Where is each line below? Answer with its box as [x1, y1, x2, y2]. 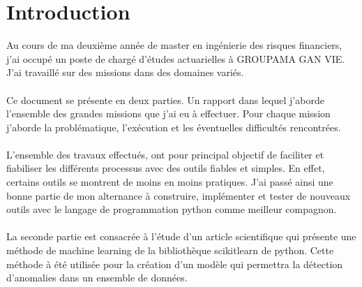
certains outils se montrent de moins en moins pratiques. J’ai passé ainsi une [6, 175, 333, 189]
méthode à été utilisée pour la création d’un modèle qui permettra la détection [6, 256, 343, 271]
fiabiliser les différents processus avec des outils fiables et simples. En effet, [6, 161, 325, 175]
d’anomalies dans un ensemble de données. [6, 270, 188, 285]
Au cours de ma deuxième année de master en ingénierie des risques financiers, [6, 38, 342, 52]
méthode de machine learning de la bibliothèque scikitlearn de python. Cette [6, 243, 334, 258]
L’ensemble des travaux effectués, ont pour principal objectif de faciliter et [6, 147, 324, 161]
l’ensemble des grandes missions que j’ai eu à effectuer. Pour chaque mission [6, 106, 331, 121]
